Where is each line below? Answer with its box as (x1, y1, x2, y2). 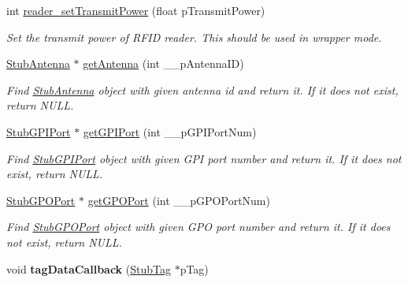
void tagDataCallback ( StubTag (6, 260, 171, 277)
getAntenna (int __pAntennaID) (83, 55, 244, 72)
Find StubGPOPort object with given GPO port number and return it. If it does (6, 218, 391, 235)
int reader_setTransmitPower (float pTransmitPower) (6, 2, 265, 18)
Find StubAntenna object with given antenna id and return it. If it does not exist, (6, 81, 399, 98)
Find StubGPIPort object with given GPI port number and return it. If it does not (6, 150, 402, 166)
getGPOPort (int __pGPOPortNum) (87, 192, 270, 208)
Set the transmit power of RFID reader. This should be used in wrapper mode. (6, 28, 382, 45)
